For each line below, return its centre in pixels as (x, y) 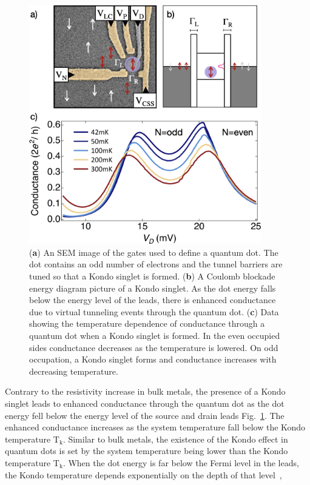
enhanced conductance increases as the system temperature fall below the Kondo (155, 427)
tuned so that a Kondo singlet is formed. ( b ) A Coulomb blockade (152, 276)
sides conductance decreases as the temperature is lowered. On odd (154, 347)
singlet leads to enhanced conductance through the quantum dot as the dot (145, 403)
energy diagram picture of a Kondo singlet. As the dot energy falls (153, 288)
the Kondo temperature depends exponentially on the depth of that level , (143, 474)
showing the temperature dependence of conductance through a (147, 323)
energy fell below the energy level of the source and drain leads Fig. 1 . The (145, 415)
